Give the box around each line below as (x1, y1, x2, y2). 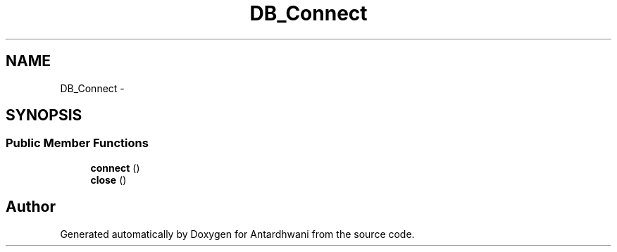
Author (6, 198, 56, 216)
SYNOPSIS (6, 106, 82, 125)
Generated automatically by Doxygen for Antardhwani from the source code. (60, 227, 415, 240)
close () (90, 173, 127, 186)
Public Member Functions (6, 136, 149, 151)
